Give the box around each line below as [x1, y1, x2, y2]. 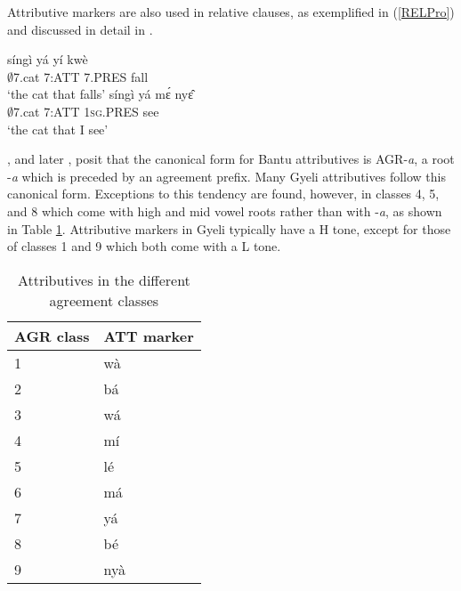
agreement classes [49, 289, 159, 311]
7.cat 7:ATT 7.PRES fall [13, 67, 149, 85]
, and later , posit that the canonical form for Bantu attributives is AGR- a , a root [7, 150, 455, 168]
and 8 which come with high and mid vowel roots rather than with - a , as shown [7, 201, 442, 220]
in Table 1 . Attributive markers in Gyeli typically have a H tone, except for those [7, 219, 451, 238]
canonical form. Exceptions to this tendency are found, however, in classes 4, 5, [7, 184, 440, 203]
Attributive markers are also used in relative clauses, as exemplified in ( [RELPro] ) [7, 3, 455, 20]
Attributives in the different [17, 269, 190, 290]
